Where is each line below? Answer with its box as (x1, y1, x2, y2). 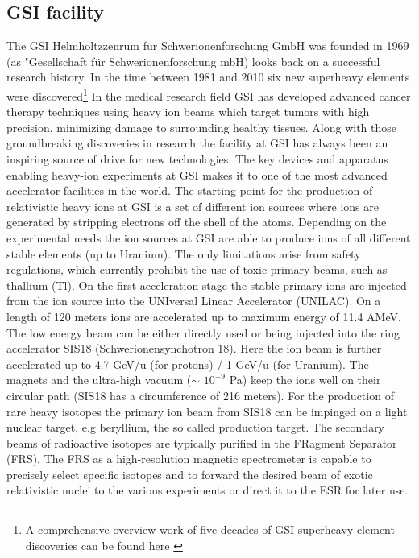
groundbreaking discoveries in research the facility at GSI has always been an (6, 134, 388, 151)
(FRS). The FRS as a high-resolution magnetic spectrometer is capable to (6, 450, 371, 467)
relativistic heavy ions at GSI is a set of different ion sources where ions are (6, 197, 379, 214)
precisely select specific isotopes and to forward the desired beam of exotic (6, 465, 373, 482)
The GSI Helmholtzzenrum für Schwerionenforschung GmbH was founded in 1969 (6, 37, 409, 54)
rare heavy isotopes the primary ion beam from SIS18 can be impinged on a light (6, 403, 408, 420)
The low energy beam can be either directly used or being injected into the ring (6, 324, 400, 341)
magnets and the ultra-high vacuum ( (6, 371, 192, 388)
